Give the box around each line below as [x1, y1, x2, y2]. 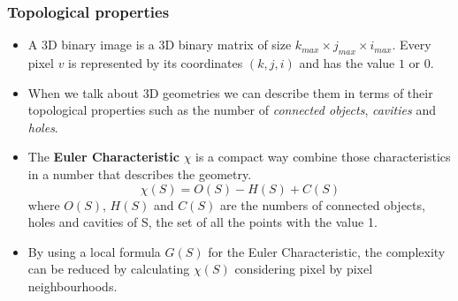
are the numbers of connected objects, [219, 195, 425, 214]
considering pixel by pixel [234, 260, 373, 278]
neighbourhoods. [27, 276, 118, 295]
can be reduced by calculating [27, 260, 190, 278]
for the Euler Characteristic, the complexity [208, 242, 446, 260]
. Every [392, 35, 431, 54]
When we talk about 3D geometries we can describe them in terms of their [27, 83, 433, 102]
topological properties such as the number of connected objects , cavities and [27, 101, 436, 119]
